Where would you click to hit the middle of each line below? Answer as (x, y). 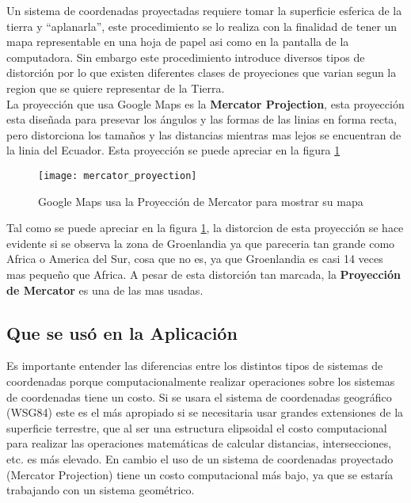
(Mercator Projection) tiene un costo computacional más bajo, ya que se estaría (200, 474)
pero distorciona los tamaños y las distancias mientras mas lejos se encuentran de (204, 134)
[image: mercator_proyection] (118, 175)
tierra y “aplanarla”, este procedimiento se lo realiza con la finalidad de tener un (202, 26)
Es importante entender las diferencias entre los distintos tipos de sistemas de (195, 366)
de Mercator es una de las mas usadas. (105, 290)
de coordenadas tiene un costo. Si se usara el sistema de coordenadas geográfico (199, 396)
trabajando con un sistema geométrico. (101, 490)
